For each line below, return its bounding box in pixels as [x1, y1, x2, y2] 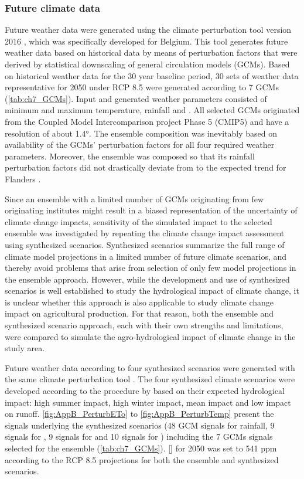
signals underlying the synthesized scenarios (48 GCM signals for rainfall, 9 [5, 419, 275, 431]
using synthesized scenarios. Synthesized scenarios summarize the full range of [5, 238, 285, 250]
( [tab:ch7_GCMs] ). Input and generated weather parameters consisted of [5, 92, 267, 104]
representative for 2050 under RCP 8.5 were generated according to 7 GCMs [5, 81, 279, 93]
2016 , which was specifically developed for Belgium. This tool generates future [5, 35, 288, 47]
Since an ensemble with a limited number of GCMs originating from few [5, 192, 264, 205]
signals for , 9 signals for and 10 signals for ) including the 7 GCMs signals [5, 430, 273, 443]
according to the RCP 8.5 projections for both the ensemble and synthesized [5, 453, 279, 466]
